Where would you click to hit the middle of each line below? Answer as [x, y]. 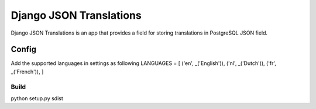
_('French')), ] [27, 71]
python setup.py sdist [37, 98]
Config [23, 50]
